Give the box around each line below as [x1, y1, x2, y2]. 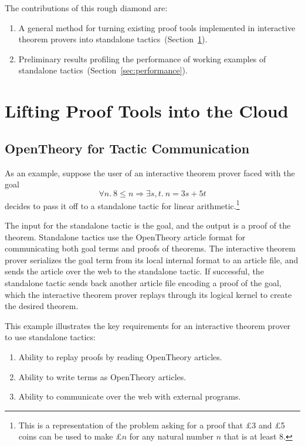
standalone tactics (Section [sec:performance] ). [18, 64, 188, 76]
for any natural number [129, 430, 214, 442]
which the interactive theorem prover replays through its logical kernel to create [5, 288, 292, 300]
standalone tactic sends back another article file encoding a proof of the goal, [5, 276, 282, 289]
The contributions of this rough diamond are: [5, 2, 168, 14]
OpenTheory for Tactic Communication [5, 139, 250, 157]
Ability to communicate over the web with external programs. [18, 390, 241, 403]
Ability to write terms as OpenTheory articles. [18, 370, 187, 383]
